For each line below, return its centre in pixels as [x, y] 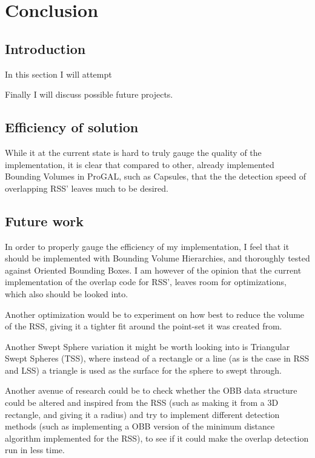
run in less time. [35, 450]
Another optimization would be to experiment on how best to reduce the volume [155, 314]
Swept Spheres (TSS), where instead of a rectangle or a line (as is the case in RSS [157, 358]
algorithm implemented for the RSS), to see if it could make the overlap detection [157, 438]
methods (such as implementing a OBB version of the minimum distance [140, 426]
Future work [45, 221]
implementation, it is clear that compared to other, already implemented [140, 164]
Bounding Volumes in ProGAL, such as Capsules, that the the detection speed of [156, 176]
